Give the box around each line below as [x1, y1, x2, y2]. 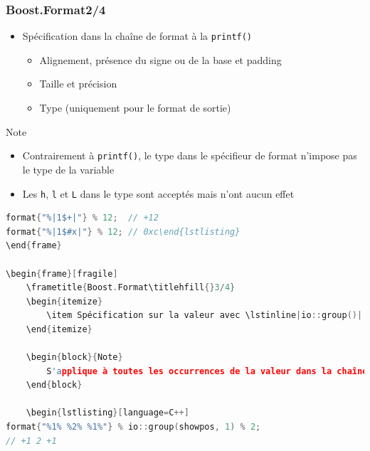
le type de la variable [22, 161, 115, 176]
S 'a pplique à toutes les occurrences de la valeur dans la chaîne [46, 366, 368, 376]
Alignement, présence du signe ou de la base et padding [39, 52, 282, 67]
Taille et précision [39, 76, 117, 91]
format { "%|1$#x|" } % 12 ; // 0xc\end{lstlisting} [6, 226, 240, 237]
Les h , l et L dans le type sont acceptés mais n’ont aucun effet [22, 186, 295, 201]
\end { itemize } [26, 324, 92, 334]
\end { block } [26, 380, 83, 391]
